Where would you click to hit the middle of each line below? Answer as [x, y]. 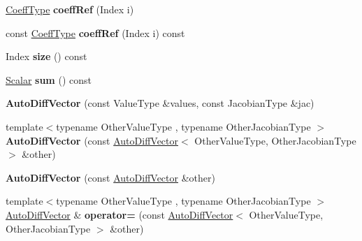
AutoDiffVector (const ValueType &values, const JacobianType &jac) [160, 103]
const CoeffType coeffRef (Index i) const [95, 32]
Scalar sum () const [49, 79]
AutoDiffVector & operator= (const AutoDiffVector [120, 214]
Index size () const [46, 56]
